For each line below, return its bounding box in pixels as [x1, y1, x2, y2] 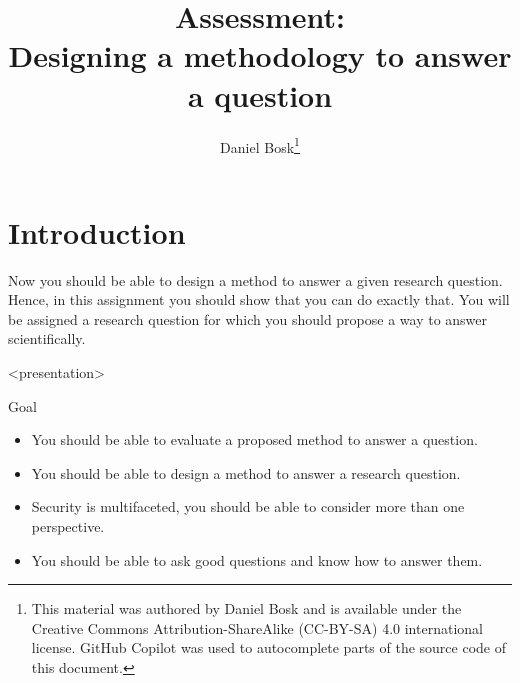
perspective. [31, 516, 105, 537]
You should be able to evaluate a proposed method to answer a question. [31, 429, 478, 450]
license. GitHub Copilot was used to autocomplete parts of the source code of [31, 637, 506, 658]
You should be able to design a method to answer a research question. [31, 462, 461, 483]
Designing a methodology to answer [8, 35, 512, 76]
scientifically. [8, 328, 86, 349]
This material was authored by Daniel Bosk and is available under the [31, 598, 462, 619]
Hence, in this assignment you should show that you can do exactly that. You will [8, 289, 510, 310]
